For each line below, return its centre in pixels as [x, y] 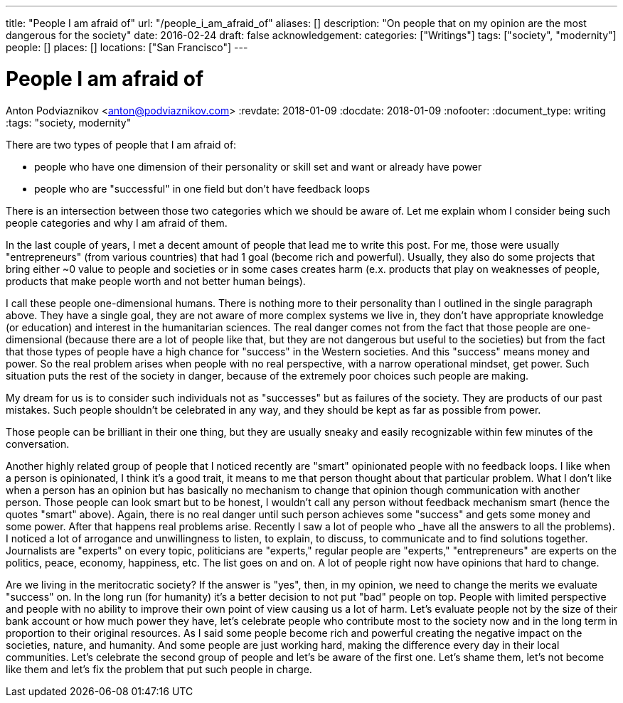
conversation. [38, 444]
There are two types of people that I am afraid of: [121, 144]
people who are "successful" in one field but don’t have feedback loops [202, 188]
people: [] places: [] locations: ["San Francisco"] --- [127, 47]
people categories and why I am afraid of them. [117, 222]
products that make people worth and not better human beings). [156, 281]
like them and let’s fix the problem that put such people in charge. [159, 669]
